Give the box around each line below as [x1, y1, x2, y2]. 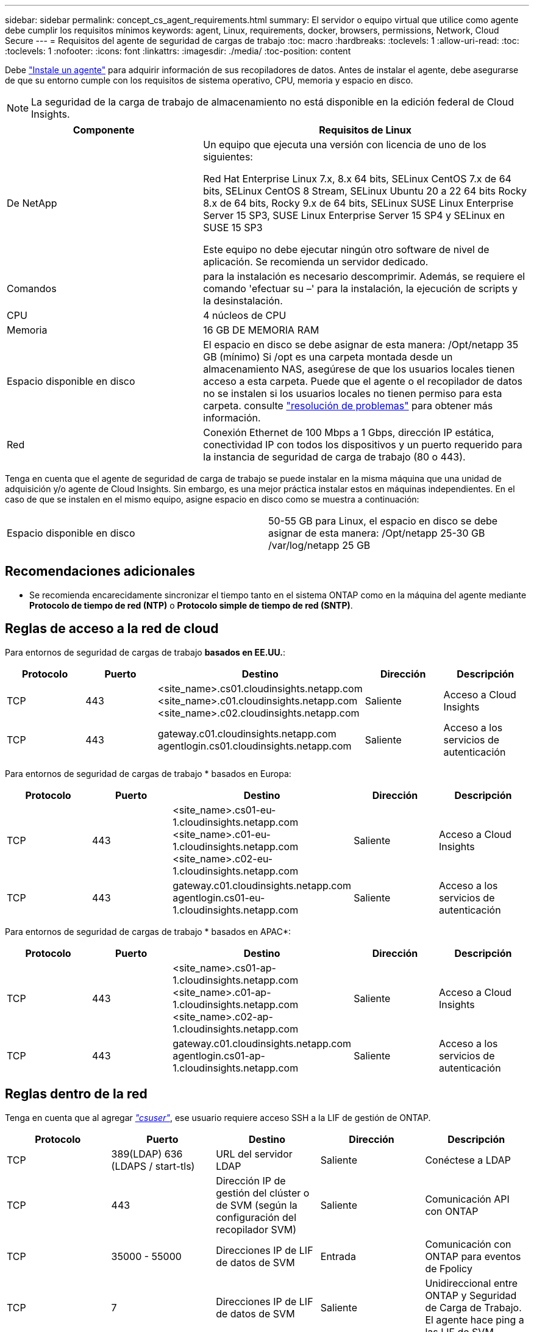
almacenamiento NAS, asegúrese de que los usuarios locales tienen [203, 363, 515, 375]
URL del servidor [216, 1147, 293, 1160]
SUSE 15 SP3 [203, 221, 263, 234]
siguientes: [203, 151, 253, 163]
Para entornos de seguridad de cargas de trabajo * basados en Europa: [5, 768, 291, 779]
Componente [73, 124, 135, 136]
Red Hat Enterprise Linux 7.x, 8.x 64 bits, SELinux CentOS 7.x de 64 [203, 173, 511, 185]
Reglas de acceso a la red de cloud [5, 621, 219, 637]
